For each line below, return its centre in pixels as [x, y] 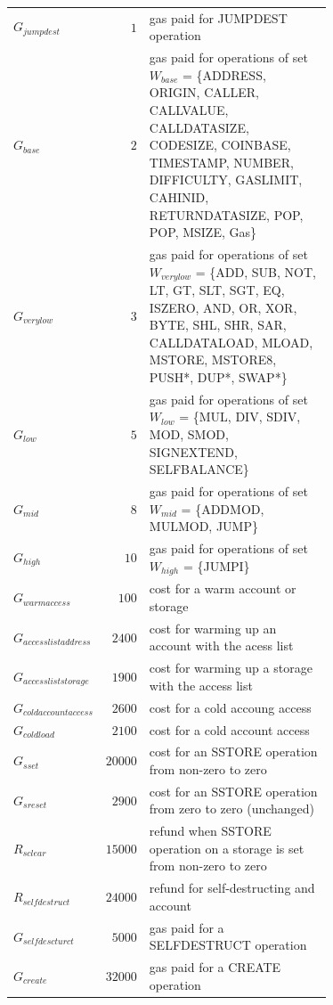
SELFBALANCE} [199, 469]
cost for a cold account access [229, 729]
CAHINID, [179, 196]
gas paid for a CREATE [215, 967]
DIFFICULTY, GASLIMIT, [226, 180]
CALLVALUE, [189, 109]
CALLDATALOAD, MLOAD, [231, 342]
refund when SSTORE [210, 831]
